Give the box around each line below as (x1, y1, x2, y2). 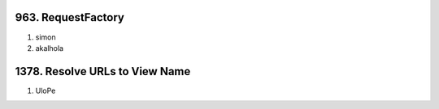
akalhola (35, 43, 64, 52)
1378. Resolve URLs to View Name (15, 65, 191, 78)
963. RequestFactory (15, 10, 125, 24)
